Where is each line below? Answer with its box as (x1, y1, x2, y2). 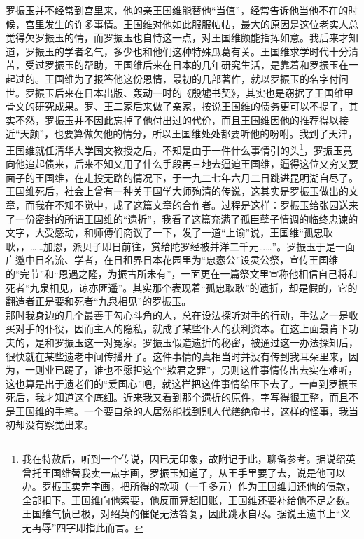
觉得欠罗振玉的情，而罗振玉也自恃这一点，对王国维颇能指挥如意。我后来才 (6, 30, 349, 45)
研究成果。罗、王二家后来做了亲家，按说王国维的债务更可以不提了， (34, 99, 349, 114)
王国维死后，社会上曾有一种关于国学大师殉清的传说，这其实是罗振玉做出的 (6, 184, 349, 198)
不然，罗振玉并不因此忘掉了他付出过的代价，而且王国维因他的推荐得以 (15, 112, 339, 127)
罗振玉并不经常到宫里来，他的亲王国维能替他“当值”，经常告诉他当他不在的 (6, 3, 349, 17)
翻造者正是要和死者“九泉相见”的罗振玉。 (6, 294, 192, 308)
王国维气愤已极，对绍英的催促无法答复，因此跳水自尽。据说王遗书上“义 (22, 506, 351, 521)
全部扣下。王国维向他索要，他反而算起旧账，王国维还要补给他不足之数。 (22, 492, 356, 507)
